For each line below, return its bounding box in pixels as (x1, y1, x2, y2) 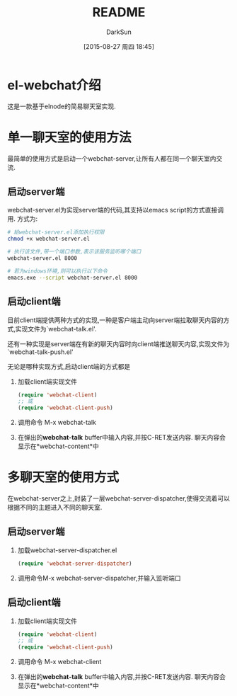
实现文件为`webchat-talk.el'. (15, 324, 97, 333)
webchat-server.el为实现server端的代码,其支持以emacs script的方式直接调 (7, 206, 224, 215)
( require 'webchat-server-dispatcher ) (17, 560, 132, 567)
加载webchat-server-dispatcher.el (17, 546, 117, 554)
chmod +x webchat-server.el (7, 235, 91, 243)
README (92, 4, 146, 21)
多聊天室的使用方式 (7, 469, 120, 486)
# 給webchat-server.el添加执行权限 (7, 229, 105, 236)
